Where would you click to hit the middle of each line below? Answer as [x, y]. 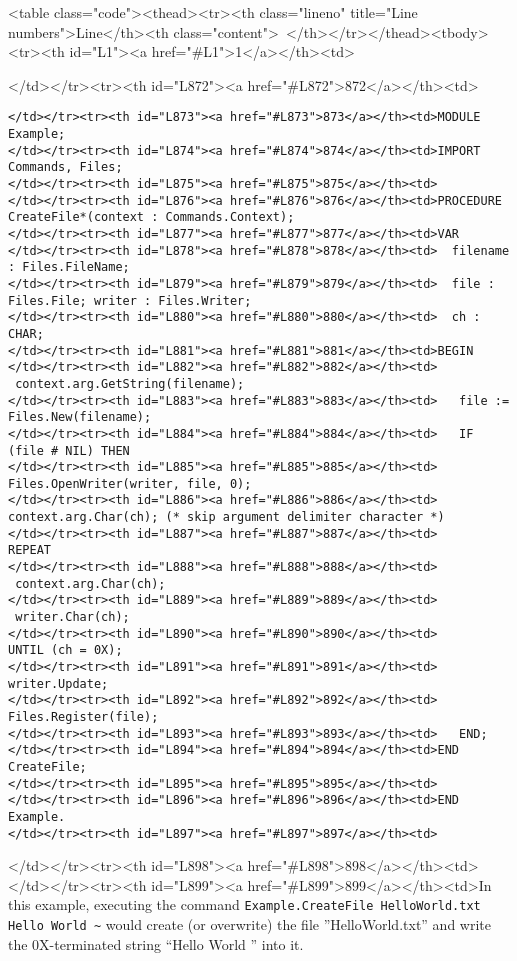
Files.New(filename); [80, 417]
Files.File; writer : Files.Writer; [130, 300]
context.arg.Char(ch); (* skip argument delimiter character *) [226, 517]
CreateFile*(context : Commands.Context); [151, 217]
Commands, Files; [65, 167]
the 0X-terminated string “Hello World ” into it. [156, 943]
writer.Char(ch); [72, 617]
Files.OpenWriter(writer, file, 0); [130, 483]
